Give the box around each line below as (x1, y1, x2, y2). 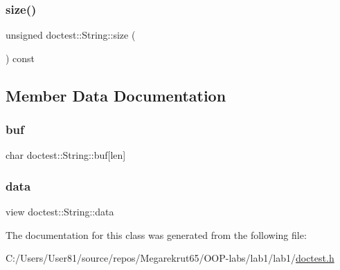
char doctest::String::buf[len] (6, 148, 126, 162)
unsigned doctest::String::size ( (6, 28, 136, 42)
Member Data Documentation (6, 84, 226, 106)
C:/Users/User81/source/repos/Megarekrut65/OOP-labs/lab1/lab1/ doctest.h (6, 251, 334, 265)
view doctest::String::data (6, 204, 114, 219)
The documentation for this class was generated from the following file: (6, 227, 307, 242)
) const (6, 50, 35, 65)
